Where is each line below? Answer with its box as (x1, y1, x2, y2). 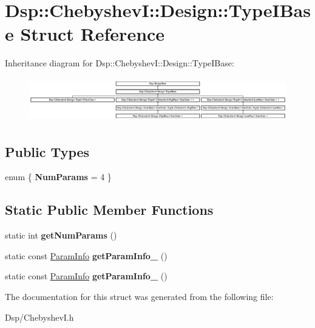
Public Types (5, 142, 90, 161)
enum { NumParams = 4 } (5, 170, 112, 183)
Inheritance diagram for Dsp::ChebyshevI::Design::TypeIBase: (5, 57, 234, 69)
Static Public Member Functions (5, 200, 214, 219)
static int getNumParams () (5, 229, 117, 242)
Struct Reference (20, 21, 165, 46)
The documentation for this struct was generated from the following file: (5, 290, 274, 302)
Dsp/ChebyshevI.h (5, 310, 74, 323)
